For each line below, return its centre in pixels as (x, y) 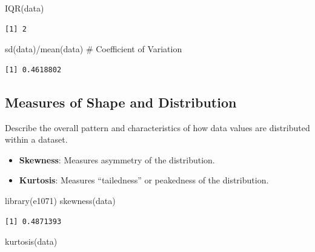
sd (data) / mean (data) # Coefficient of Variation (94, 49)
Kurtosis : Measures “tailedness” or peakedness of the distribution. (144, 180)
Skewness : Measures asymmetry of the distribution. (117, 159)
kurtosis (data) (31, 241)
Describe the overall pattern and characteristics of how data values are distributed (157, 127)
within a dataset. (36, 139)
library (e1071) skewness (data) (60, 200)
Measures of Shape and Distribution (121, 102)
